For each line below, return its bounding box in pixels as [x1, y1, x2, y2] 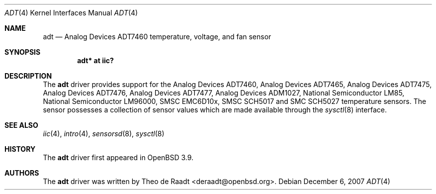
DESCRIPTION [4, 72, 52, 80]
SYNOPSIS [4, 48, 41, 56]
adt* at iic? [77, 56, 114, 65]
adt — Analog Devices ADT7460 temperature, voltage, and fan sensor [43, 32, 271, 41]
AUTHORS [4, 169, 39, 177]
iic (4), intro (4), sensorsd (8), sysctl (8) [43, 129, 165, 138]
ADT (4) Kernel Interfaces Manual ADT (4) [4, 8, 138, 17]
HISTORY [4, 145, 36, 153]
